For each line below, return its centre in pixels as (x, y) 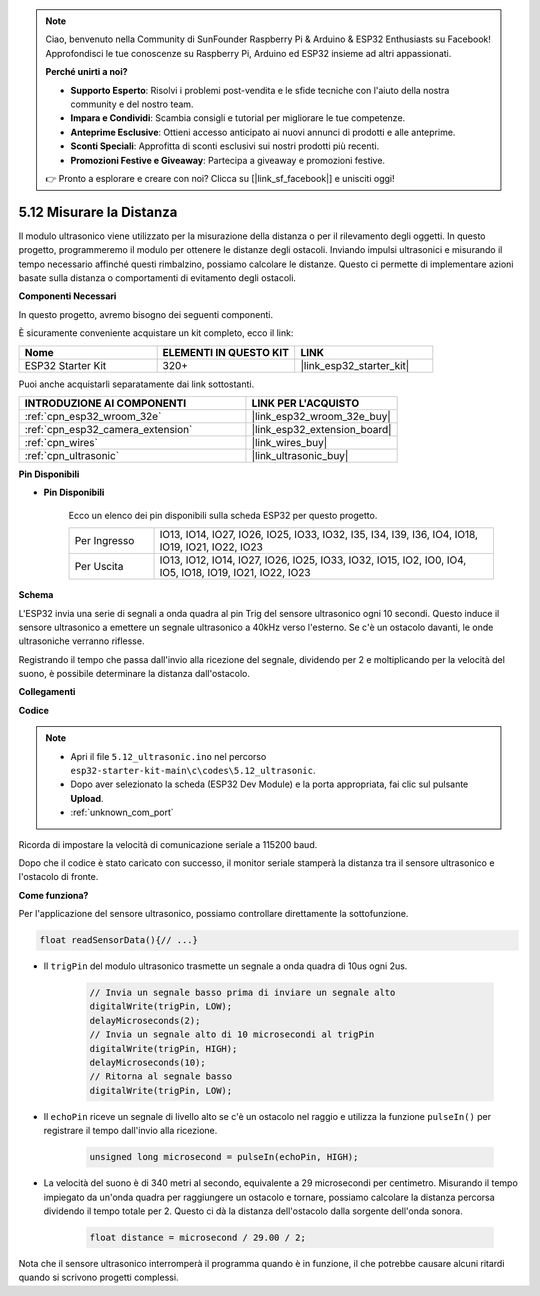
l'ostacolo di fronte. (58, 877)
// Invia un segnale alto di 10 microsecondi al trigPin (232, 1034)
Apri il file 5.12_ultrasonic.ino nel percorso (168, 756)
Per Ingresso (104, 541)
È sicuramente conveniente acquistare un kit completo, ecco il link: (156, 333)
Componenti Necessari (67, 296)
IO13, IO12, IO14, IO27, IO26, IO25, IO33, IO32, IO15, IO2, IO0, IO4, (313, 560)
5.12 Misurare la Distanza (98, 211)
